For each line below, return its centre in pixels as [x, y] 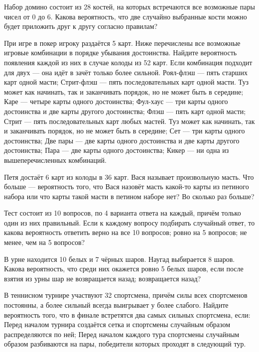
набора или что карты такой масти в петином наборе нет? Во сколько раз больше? [129, 196]
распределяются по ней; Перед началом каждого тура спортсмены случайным [122, 334]
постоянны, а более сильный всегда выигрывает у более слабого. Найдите [116, 305]
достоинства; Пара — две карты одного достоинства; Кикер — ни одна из [117, 150]
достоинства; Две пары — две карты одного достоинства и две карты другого [122, 140]
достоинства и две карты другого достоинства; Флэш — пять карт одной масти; [125, 111]
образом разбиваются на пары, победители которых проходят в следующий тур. [125, 344]
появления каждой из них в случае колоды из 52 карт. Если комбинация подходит [128, 62]
